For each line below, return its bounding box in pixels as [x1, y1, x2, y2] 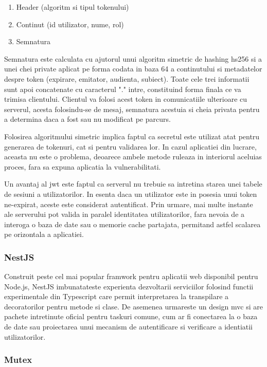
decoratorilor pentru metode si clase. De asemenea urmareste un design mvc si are [4, 301, 263, 311]
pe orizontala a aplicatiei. [4, 229, 84, 240]
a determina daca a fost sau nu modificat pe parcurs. [4, 114, 171, 124]
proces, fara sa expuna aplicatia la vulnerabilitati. [4, 161, 161, 172]
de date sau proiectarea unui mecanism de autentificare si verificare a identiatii [4, 321, 253, 332]
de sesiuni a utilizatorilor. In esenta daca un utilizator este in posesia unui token [4, 188, 257, 199]
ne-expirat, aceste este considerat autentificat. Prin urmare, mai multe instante [4, 198, 253, 209]
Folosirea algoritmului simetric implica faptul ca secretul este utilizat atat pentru [4, 131, 260, 141]
